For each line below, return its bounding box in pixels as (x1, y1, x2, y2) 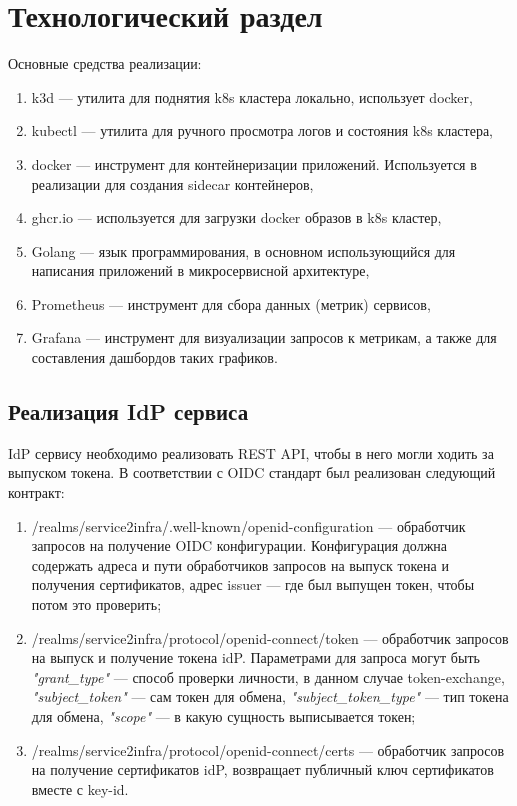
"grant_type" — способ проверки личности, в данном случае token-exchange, (31, 666, 505, 687)
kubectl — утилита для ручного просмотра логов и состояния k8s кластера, (31, 120, 494, 141)
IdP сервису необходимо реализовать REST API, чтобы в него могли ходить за (8, 442, 494, 463)
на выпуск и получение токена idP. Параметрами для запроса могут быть (31, 647, 480, 668)
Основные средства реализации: (8, 53, 202, 74)
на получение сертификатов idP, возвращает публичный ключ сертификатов (31, 759, 494, 780)
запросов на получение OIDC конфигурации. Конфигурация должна (31, 535, 448, 556)
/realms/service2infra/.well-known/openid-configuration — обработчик (31, 515, 466, 536)
